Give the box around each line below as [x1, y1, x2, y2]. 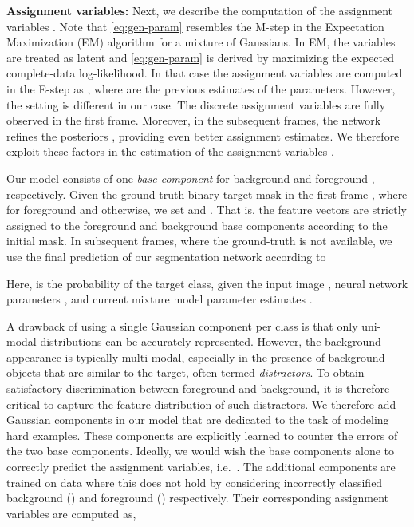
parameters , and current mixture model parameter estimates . [6, 291, 313, 307]
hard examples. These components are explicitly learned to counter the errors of [6, 426, 398, 443]
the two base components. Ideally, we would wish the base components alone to [6, 442, 395, 459]
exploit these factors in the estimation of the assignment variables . [6, 143, 334, 160]
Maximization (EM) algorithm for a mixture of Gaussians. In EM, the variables [6, 34, 396, 50]
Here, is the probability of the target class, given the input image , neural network [6, 275, 408, 291]
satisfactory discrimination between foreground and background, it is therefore [6, 380, 390, 397]
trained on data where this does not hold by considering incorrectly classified [6, 474, 383, 490]
